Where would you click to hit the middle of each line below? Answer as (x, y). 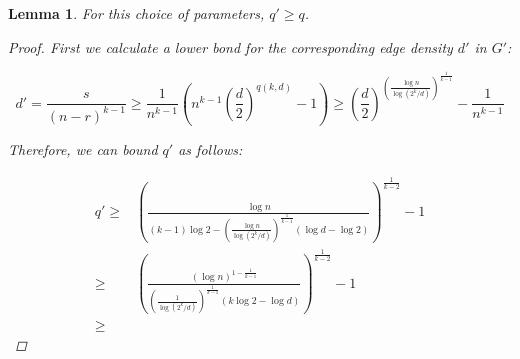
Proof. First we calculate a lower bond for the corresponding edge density (230, 46)
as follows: (210, 149)
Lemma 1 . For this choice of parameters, (136, 13)
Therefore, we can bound (83, 149)
